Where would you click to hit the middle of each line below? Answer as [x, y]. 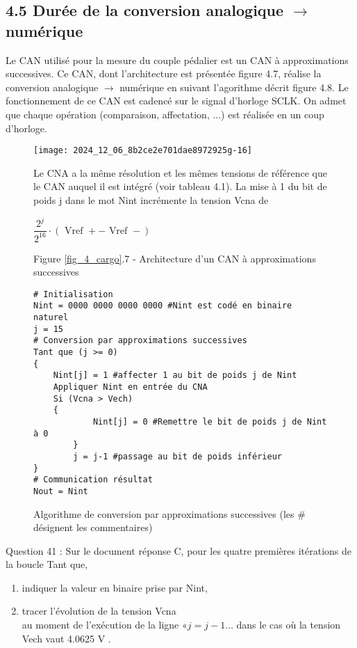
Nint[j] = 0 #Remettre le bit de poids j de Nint [210, 421]
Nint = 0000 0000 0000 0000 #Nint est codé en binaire [163, 306]
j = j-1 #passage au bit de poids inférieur [177, 456]
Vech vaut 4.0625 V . [66, 638]
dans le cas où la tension [289, 625]
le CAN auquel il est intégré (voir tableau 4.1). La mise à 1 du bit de [180, 186]
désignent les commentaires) [93, 527]
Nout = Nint [61, 491]
